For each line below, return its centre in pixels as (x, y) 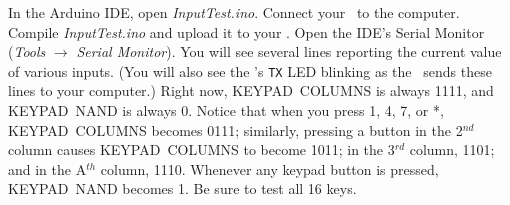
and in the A (47, 168)
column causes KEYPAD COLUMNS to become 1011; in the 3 (201, 149)
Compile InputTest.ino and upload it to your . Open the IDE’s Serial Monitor (246, 31)
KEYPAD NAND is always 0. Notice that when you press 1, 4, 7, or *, (226, 110)
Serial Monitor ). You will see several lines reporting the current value (289, 51)
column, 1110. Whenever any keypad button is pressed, (269, 168)
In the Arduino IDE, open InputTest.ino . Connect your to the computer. (234, 12)
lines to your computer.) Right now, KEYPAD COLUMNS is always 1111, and (251, 90)
